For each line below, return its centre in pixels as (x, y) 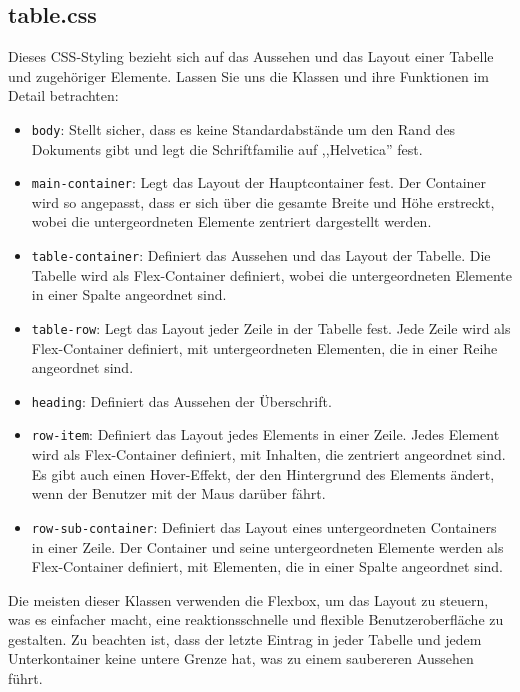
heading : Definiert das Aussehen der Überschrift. (181, 400)
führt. (25, 678)
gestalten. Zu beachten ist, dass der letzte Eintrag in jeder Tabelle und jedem (245, 638)
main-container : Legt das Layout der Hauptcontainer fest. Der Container (259, 182)
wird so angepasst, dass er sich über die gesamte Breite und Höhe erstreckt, (263, 201)
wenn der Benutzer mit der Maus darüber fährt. (178, 493)
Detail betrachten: (63, 95)
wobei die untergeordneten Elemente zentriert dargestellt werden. (231, 221)
